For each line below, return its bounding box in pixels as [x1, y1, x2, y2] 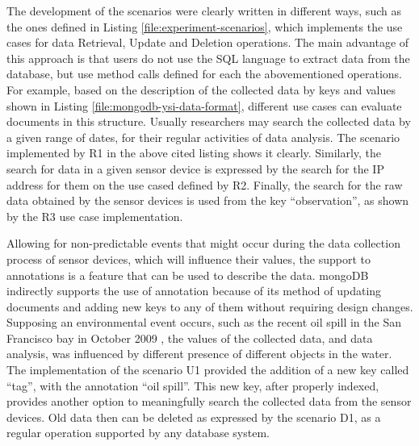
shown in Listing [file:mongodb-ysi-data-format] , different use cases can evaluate [6, 97, 402, 114]
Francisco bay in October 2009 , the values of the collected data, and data [6, 329, 373, 346]
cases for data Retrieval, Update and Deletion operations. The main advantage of [6, 34, 409, 51]
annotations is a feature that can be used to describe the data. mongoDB [6, 266, 369, 283]
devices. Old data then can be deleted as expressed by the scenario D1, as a [6, 408, 381, 425]
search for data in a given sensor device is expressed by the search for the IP [6, 160, 384, 177]
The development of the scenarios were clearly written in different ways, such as [6, 2, 401, 19]
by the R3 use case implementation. [6, 207, 183, 224]
